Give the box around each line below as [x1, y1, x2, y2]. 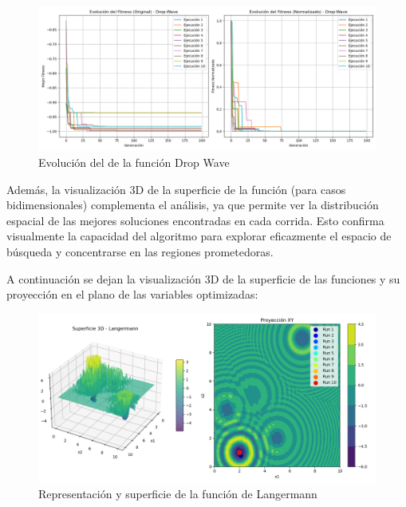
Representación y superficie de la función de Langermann [38, 485, 317, 502]
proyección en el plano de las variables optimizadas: [6, 286, 258, 303]
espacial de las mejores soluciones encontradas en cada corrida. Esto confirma [6, 212, 384, 228]
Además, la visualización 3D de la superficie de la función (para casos [6, 180, 346, 197]
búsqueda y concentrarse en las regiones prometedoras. [6, 243, 274, 259]
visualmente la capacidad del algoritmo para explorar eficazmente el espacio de [6, 228, 392, 244]
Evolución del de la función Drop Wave [38, 153, 230, 170]
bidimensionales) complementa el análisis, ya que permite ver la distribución [6, 196, 379, 213]
